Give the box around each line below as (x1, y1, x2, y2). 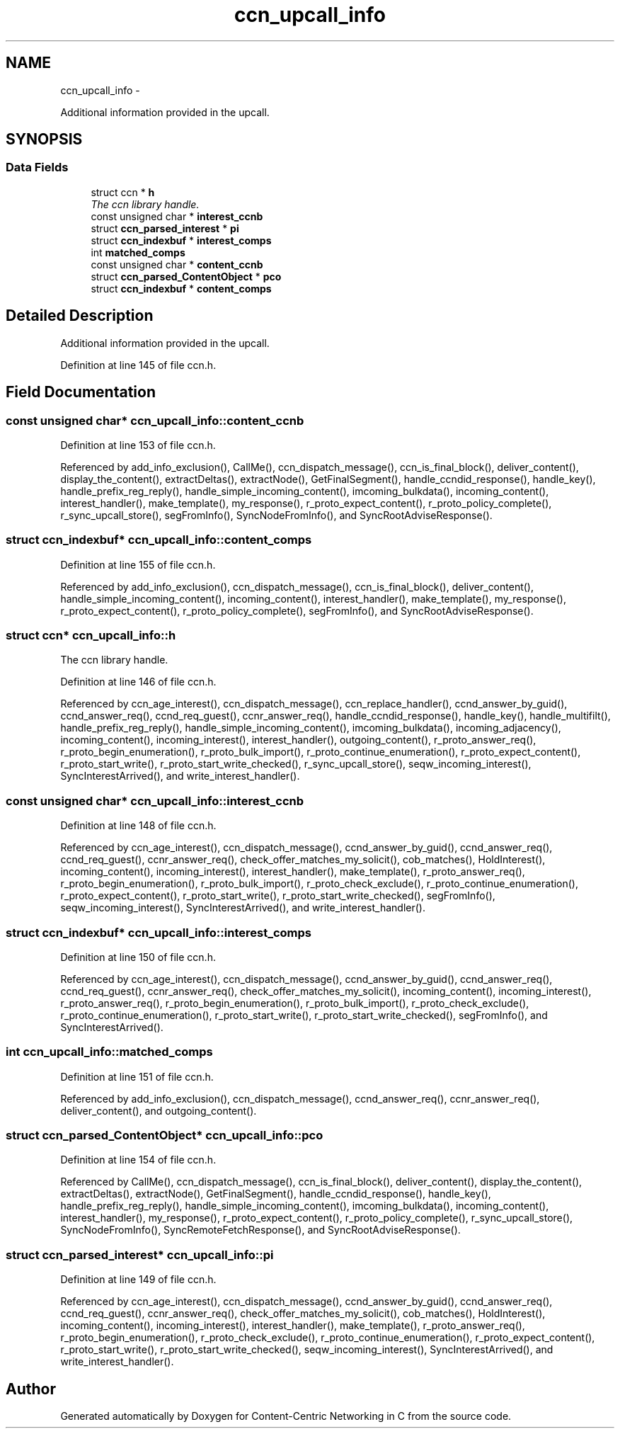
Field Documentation (6, 383, 156, 402)
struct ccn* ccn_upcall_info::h (6, 628, 176, 642)
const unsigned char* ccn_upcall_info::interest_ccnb (6, 793, 304, 808)
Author (6, 1379, 56, 1398)
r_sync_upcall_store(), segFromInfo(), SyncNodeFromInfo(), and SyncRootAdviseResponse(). (60, 508, 493, 521)
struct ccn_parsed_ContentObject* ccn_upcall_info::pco (6, 1128, 323, 1142)
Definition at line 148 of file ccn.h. (60, 819, 217, 832)
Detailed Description (6, 307, 154, 325)
